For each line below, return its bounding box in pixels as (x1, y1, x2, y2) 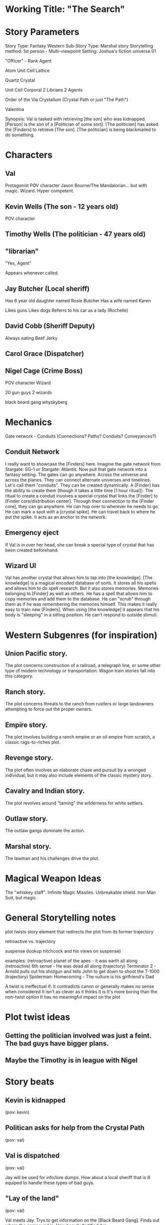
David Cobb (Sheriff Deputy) (5, 322, 95, 330)
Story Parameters (5, 26, 80, 38)
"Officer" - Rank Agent (5, 58, 52, 64)
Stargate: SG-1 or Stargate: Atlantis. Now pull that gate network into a (5, 466, 147, 472)
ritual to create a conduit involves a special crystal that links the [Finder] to (5, 493, 158, 499)
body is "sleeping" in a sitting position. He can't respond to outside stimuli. (5, 612, 158, 618)
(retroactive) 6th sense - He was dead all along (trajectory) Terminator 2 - (5, 963, 157, 969)
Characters (5, 149, 53, 161)
